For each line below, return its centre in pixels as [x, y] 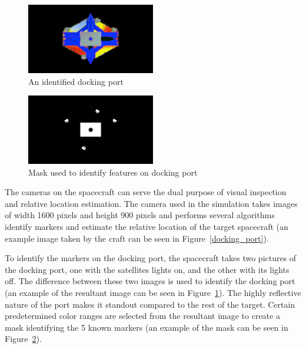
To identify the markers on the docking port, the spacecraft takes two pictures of [151, 258]
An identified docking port [76, 81]
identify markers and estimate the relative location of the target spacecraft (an [147, 227]
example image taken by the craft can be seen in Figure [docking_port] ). [137, 238]
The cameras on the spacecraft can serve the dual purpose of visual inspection [146, 192]
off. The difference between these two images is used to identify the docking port [150, 281]
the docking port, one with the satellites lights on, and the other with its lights [147, 269]
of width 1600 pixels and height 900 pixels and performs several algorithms [140, 215]
